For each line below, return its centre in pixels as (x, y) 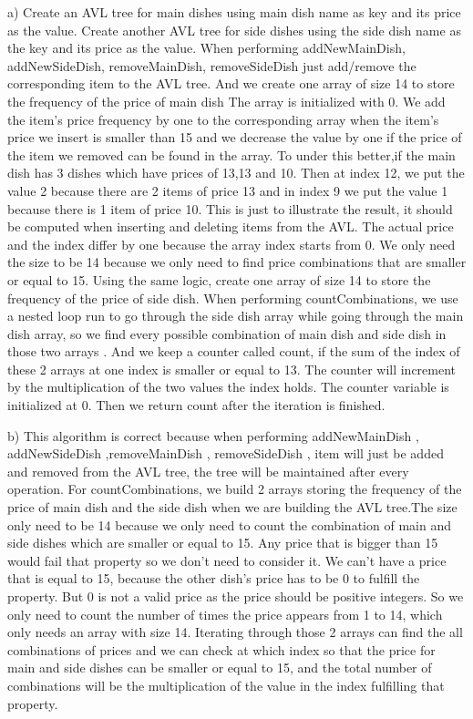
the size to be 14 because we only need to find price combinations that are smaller (237, 262)
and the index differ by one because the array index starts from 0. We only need (231, 244)
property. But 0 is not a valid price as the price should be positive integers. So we (236, 596)
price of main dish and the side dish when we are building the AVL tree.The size (232, 507)
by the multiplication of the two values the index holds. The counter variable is (228, 387)
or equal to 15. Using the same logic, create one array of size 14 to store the (219, 279)
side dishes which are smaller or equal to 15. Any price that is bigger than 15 (223, 543)
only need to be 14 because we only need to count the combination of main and (229, 524)
